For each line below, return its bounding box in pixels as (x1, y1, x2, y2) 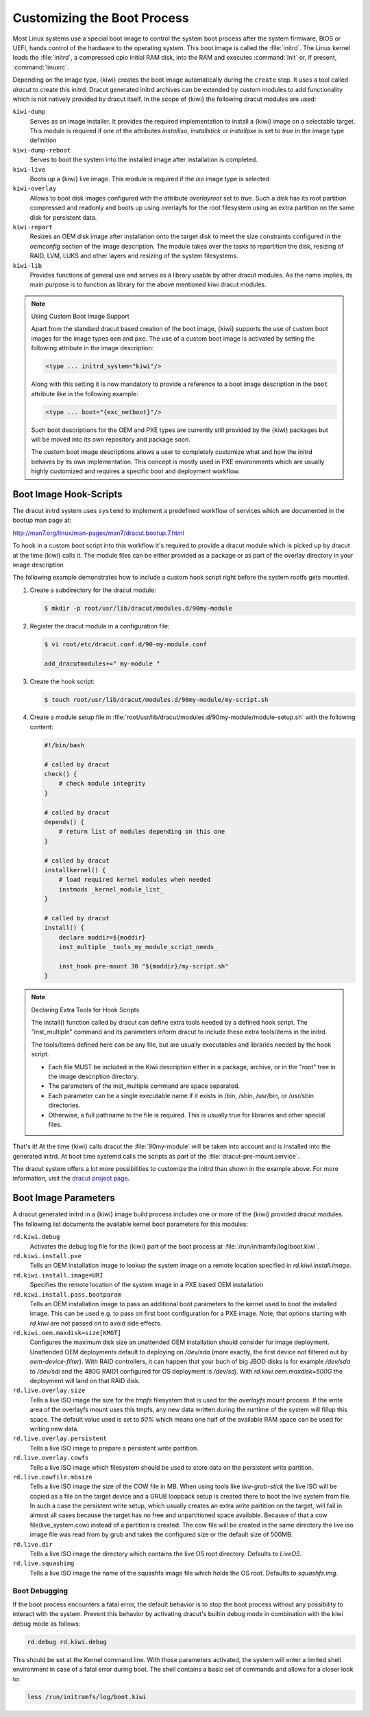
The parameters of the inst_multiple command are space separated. (48, 1082, 240, 1090)
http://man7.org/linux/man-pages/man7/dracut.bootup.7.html (12, 529, 184, 537)
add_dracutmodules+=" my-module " (44, 659, 160, 668)
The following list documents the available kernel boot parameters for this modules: (12, 1220, 248, 1228)
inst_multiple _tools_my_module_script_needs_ (58, 943, 219, 951)
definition (29, 136, 57, 144)
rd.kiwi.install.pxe (12, 1252, 82, 1260)
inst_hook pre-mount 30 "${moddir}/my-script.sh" (58, 962, 229, 970)
